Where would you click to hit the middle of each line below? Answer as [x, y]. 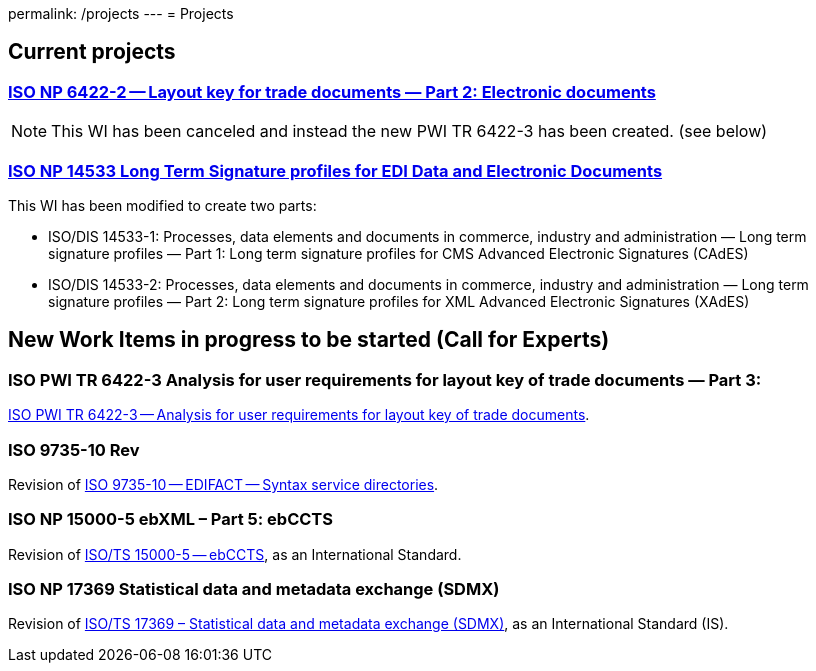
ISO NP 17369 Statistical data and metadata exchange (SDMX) [254, 589]
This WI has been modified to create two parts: [162, 205]
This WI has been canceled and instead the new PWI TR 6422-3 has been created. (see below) [409, 131]
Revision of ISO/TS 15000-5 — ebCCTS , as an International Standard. [235, 554]
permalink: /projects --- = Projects [121, 13]
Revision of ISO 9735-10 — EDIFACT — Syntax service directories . [223, 484]
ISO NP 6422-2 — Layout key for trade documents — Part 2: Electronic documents [332, 91]
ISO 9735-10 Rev [74, 449]
